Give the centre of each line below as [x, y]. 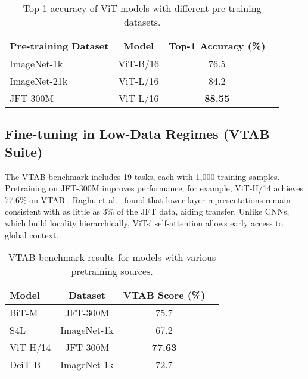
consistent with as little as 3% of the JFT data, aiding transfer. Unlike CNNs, [147, 211]
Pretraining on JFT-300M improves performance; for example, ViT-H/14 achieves [154, 188]
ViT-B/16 [139, 63]
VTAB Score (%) [164, 295]
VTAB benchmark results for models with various [112, 257]
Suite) [24, 151]
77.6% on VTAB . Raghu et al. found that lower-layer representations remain [148, 199]
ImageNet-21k [39, 81]
